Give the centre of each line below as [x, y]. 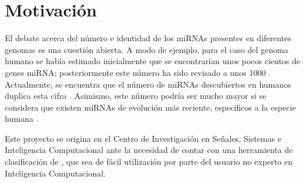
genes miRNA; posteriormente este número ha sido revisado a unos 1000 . [138, 72]
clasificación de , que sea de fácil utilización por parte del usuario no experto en [149, 162]
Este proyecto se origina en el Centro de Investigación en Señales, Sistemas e [143, 138]
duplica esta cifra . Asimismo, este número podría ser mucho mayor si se [136, 96]
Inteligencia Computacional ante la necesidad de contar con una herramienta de [149, 150]
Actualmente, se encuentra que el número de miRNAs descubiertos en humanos [148, 84]
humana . [22, 119]
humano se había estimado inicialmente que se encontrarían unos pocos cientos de [153, 61]
